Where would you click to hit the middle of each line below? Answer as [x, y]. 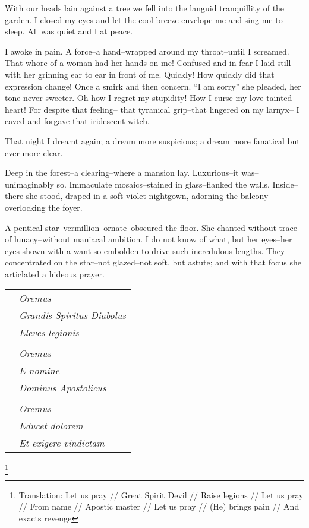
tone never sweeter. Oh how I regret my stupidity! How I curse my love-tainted [149, 98]
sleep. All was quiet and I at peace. [69, 31]
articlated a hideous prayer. [55, 274]
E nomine [40, 371]
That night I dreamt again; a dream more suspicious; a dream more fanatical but [152, 140]
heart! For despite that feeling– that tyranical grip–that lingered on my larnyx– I [152, 109]
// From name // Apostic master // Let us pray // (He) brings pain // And [159, 506]
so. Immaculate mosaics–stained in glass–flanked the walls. [163, 184]
